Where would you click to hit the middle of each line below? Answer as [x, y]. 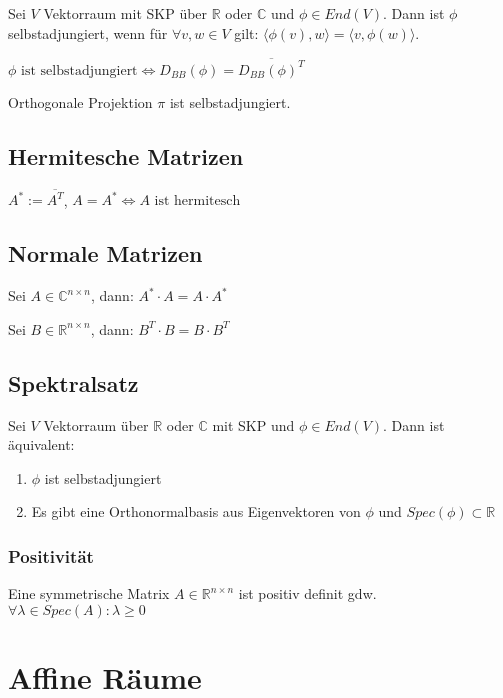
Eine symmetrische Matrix [89, 593]
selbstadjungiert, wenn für [88, 32]
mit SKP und [253, 424]
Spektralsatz [73, 382]
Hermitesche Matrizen [126, 155]
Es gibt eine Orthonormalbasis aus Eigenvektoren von [196, 511]
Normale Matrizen [105, 253]
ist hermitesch [197, 201]
